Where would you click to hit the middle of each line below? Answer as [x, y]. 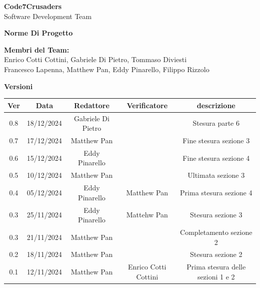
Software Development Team [48, 16]
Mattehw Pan [147, 215]
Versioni [18, 86]
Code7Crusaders [33, 6]
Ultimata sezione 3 [216, 175]
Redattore [92, 105]
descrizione [216, 105]
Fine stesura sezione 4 [216, 158]
